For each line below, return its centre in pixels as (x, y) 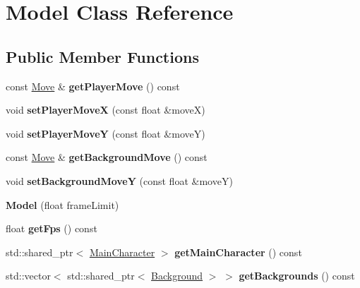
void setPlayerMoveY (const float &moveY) (106, 133)
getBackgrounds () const (297, 276)
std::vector (28, 276)
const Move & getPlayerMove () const (93, 86)
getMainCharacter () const (238, 252)
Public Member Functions (102, 56)
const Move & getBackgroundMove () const (107, 157)
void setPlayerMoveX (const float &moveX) (106, 110)
